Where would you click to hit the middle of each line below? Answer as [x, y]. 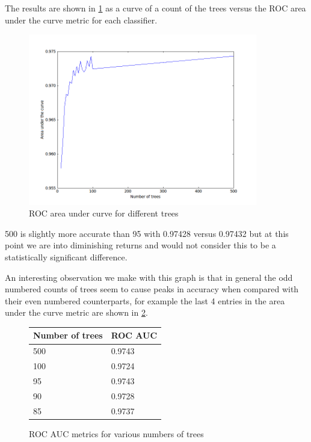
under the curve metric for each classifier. [81, 20]
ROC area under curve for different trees [104, 213]
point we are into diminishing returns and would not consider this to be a [140, 245]
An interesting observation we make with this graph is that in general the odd [149, 277]
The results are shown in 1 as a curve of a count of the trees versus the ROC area [155, 8]
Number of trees [68, 335]
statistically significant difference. [66, 257]
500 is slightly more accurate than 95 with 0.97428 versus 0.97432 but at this [147, 233]
